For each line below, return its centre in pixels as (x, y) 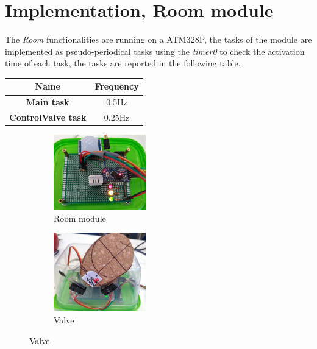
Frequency (117, 86)
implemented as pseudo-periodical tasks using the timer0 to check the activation (155, 51)
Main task (48, 102)
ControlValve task (48, 117)
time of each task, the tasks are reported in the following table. (123, 63)
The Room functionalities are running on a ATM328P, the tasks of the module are (158, 39)
